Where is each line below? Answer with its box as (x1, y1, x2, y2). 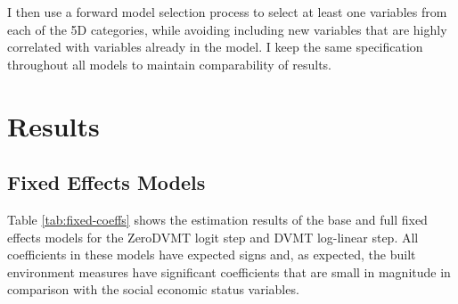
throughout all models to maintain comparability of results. (7, 54, 331, 73)
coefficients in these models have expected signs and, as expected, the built (7, 245, 416, 264)
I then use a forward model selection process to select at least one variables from (7, 3, 447, 21)
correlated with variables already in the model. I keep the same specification (7, 37, 423, 56)
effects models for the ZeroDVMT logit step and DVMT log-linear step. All (7, 227, 419, 246)
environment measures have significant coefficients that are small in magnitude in (7, 262, 451, 281)
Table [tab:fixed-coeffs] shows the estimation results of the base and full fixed (7, 210, 428, 228)
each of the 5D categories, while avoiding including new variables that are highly (7, 20, 447, 38)
